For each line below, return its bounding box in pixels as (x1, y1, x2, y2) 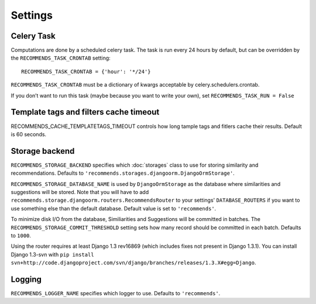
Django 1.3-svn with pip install (11, 251, 94, 258)
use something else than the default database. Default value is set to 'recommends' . (11, 205, 217, 212)
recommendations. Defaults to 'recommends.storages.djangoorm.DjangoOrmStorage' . (11, 170, 235, 177)
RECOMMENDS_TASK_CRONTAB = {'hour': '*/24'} (21, 68, 152, 75)
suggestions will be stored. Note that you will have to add (11, 189, 149, 195)
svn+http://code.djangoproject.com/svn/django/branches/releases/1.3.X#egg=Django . (11, 259, 256, 266)
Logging (11, 274, 42, 284)
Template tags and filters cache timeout (11, 107, 160, 117)
